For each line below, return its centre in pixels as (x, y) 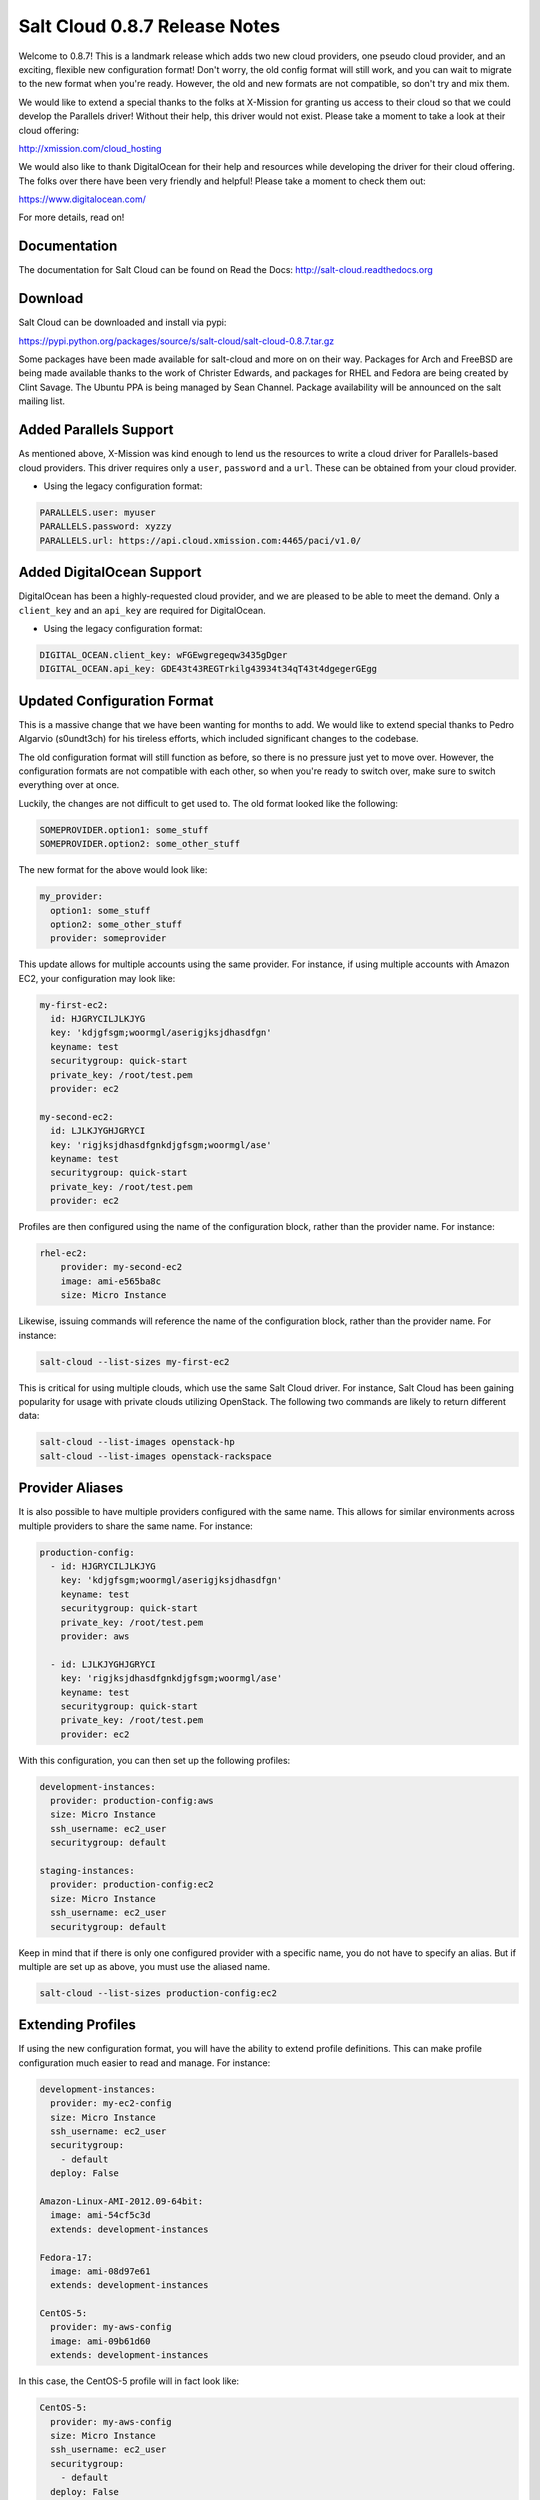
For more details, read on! (71, 217)
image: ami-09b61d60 (100, 2341)
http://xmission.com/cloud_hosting (90, 148)
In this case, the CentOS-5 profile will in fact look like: (129, 2381)
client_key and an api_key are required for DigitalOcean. (142, 610)
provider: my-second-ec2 (121, 1267)
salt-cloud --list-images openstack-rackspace (155, 1456)
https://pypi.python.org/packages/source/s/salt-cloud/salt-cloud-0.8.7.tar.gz (176, 341)
